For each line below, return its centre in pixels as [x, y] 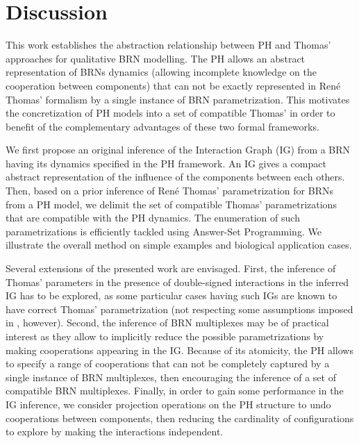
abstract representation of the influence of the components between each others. [175, 177]
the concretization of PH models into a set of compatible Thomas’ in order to [170, 113]
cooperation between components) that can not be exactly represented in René [173, 85]
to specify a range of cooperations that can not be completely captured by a [168, 363]
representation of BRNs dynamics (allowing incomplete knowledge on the [161, 72]
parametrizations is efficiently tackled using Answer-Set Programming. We [164, 231]
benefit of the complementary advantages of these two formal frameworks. [162, 126]
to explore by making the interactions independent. [115, 432]
